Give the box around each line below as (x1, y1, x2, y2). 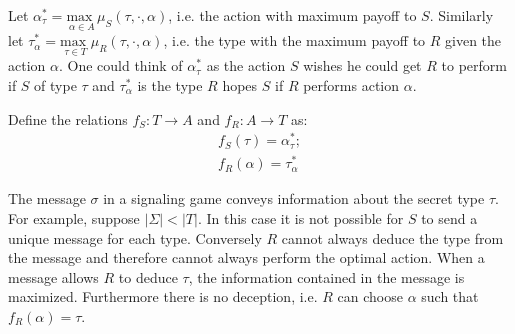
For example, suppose (8, 208, 140, 229)
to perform (441, 55, 507, 76)
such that (421, 286, 479, 307)
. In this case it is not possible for (197, 208, 404, 229)
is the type (137, 75, 203, 96)
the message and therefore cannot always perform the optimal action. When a (8, 247, 485, 268)
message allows (8, 266, 99, 287)
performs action (303, 75, 400, 96)
